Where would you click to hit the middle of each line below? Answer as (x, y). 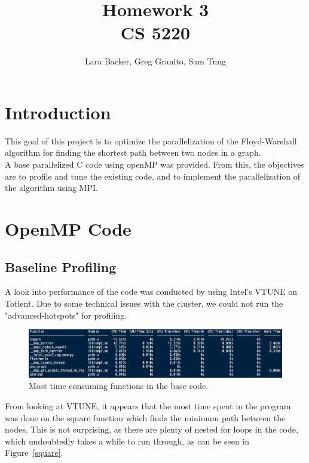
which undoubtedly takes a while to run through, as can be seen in (127, 441)
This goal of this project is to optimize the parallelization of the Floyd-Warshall (151, 141)
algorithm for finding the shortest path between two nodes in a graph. (133, 152)
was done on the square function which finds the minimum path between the (145, 417)
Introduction (58, 112)
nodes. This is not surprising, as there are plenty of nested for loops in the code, (152, 429)
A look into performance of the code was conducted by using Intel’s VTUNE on (151, 291)
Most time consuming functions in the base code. (119, 386)
